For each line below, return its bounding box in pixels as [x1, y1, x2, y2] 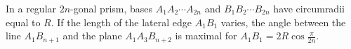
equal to [6, 14, 41, 29]
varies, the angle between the [220, 14, 346, 29]
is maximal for [175, 28, 237, 43]
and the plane [62, 28, 122, 43]
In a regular [6, 1, 57, 15]
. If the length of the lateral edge [51, 14, 192, 29]
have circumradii [273, 1, 345, 15]
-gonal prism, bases [70, 1, 153, 15]
